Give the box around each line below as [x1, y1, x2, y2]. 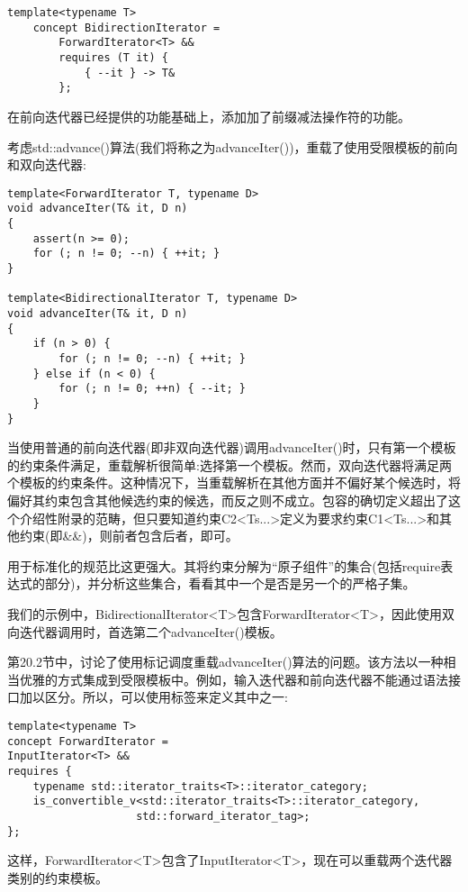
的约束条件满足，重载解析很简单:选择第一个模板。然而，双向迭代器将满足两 [7, 455, 452, 474]
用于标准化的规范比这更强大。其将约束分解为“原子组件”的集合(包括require [7, 556, 441, 575]
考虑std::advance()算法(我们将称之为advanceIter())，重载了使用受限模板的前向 [7, 137, 458, 156]
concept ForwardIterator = [7, 734, 168, 748]
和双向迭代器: [7, 155, 86, 174]
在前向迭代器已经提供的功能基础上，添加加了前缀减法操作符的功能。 [7, 106, 410, 125]
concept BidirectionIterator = [32, 21, 220, 34]
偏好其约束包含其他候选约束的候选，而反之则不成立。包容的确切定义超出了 [7, 491, 448, 509]
